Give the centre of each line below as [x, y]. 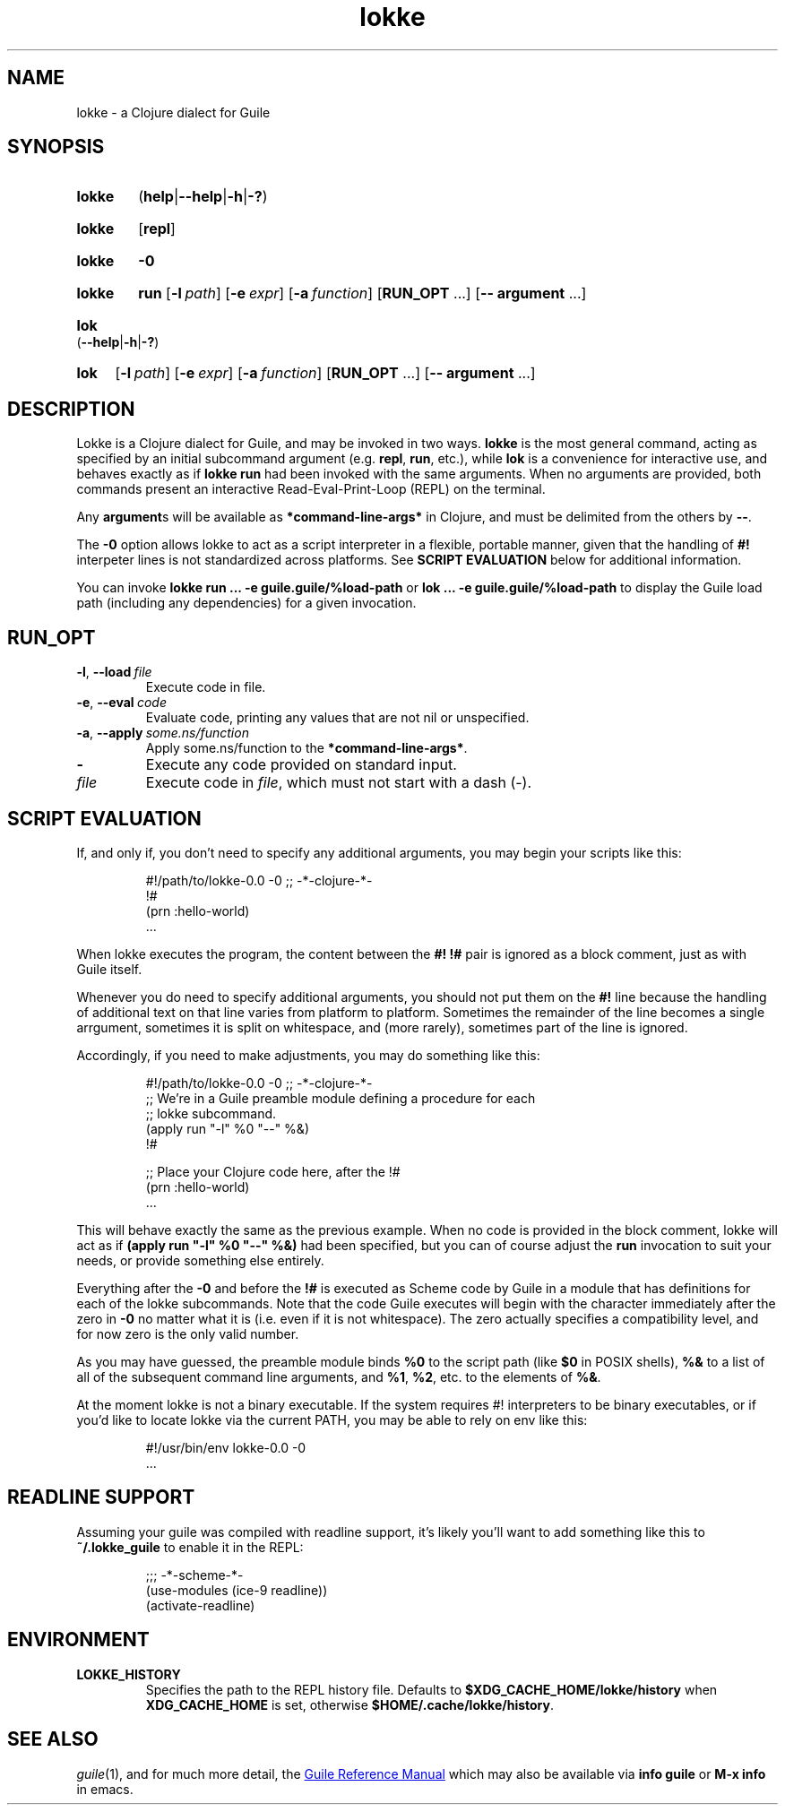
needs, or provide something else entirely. [200, 1260]
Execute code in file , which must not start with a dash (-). [339, 783]
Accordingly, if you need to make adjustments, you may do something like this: [308, 1055]
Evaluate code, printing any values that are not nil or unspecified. [337, 718]
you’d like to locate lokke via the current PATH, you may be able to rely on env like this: [332, 1419]
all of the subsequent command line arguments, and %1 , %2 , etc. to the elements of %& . [339, 1376]
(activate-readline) [200, 1605]
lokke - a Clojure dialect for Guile [173, 112]
